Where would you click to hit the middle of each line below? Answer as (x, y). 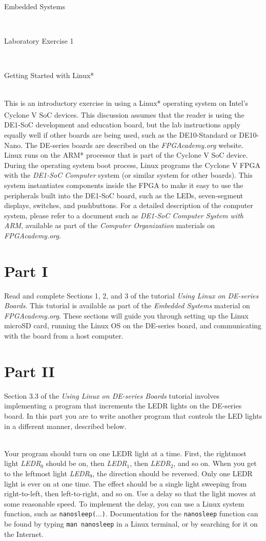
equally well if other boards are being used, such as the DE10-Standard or (120, 135)
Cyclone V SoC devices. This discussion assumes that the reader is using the (124, 114)
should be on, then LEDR (86, 463)
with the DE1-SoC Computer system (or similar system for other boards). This (128, 175)
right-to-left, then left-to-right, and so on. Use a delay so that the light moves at (130, 493)
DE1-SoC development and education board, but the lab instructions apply (122, 125)
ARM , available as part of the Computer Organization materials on (109, 225)
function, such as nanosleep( (50, 514)
